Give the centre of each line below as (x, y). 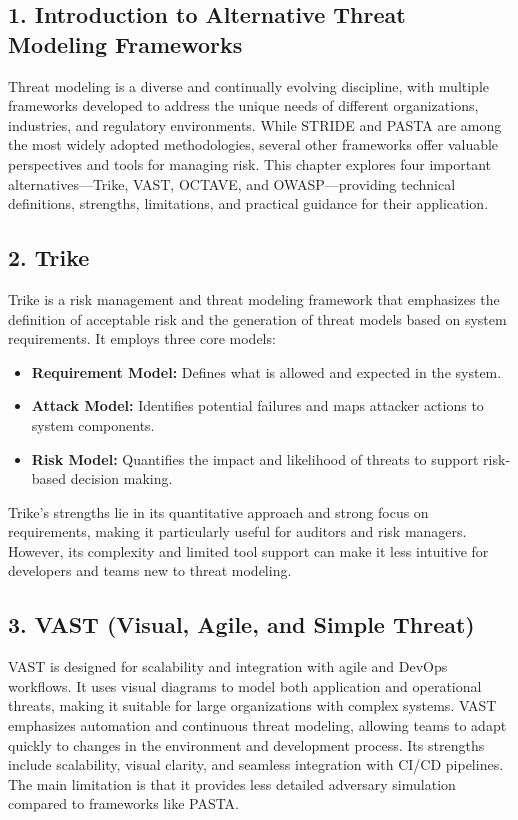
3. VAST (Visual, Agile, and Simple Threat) (241, 624)
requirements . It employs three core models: (142, 338)
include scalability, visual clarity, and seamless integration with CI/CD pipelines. (256, 764)
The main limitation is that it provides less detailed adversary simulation (232, 783)
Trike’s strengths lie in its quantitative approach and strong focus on (218, 511)
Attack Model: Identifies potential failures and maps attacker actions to (257, 405)
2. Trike (49, 257)
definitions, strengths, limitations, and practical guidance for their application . (248, 203)
